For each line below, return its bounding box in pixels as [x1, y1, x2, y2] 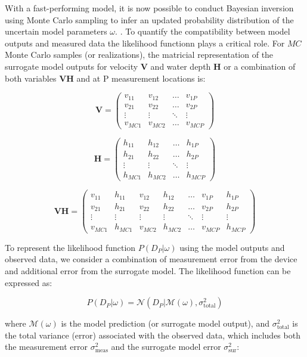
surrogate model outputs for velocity [5, 60, 138, 72]
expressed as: [5, 276, 52, 288]
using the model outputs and [179, 241, 285, 253]
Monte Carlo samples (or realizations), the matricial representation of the [5, 48, 274, 61]
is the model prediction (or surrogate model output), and [61, 317, 269, 330]
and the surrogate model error [111, 340, 221, 353]
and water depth [150, 60, 211, 72]
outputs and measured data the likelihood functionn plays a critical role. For [5, 36, 285, 49]
